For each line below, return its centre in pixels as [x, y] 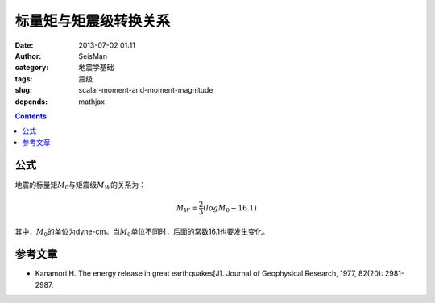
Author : [28, 56]
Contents [31, 116]
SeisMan [93, 56]
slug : [23, 90]
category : [32, 68]
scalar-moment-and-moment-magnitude [146, 90]
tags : [24, 79]
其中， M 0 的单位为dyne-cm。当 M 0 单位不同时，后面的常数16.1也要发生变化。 [142, 232]
